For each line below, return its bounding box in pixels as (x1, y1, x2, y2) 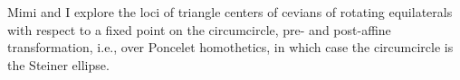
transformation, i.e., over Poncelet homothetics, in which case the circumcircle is (7, 38, 454, 57)
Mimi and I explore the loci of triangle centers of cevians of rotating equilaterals (7, 3, 453, 21)
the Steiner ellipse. (7, 55, 110, 74)
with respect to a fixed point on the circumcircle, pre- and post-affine (7, 20, 391, 39)
